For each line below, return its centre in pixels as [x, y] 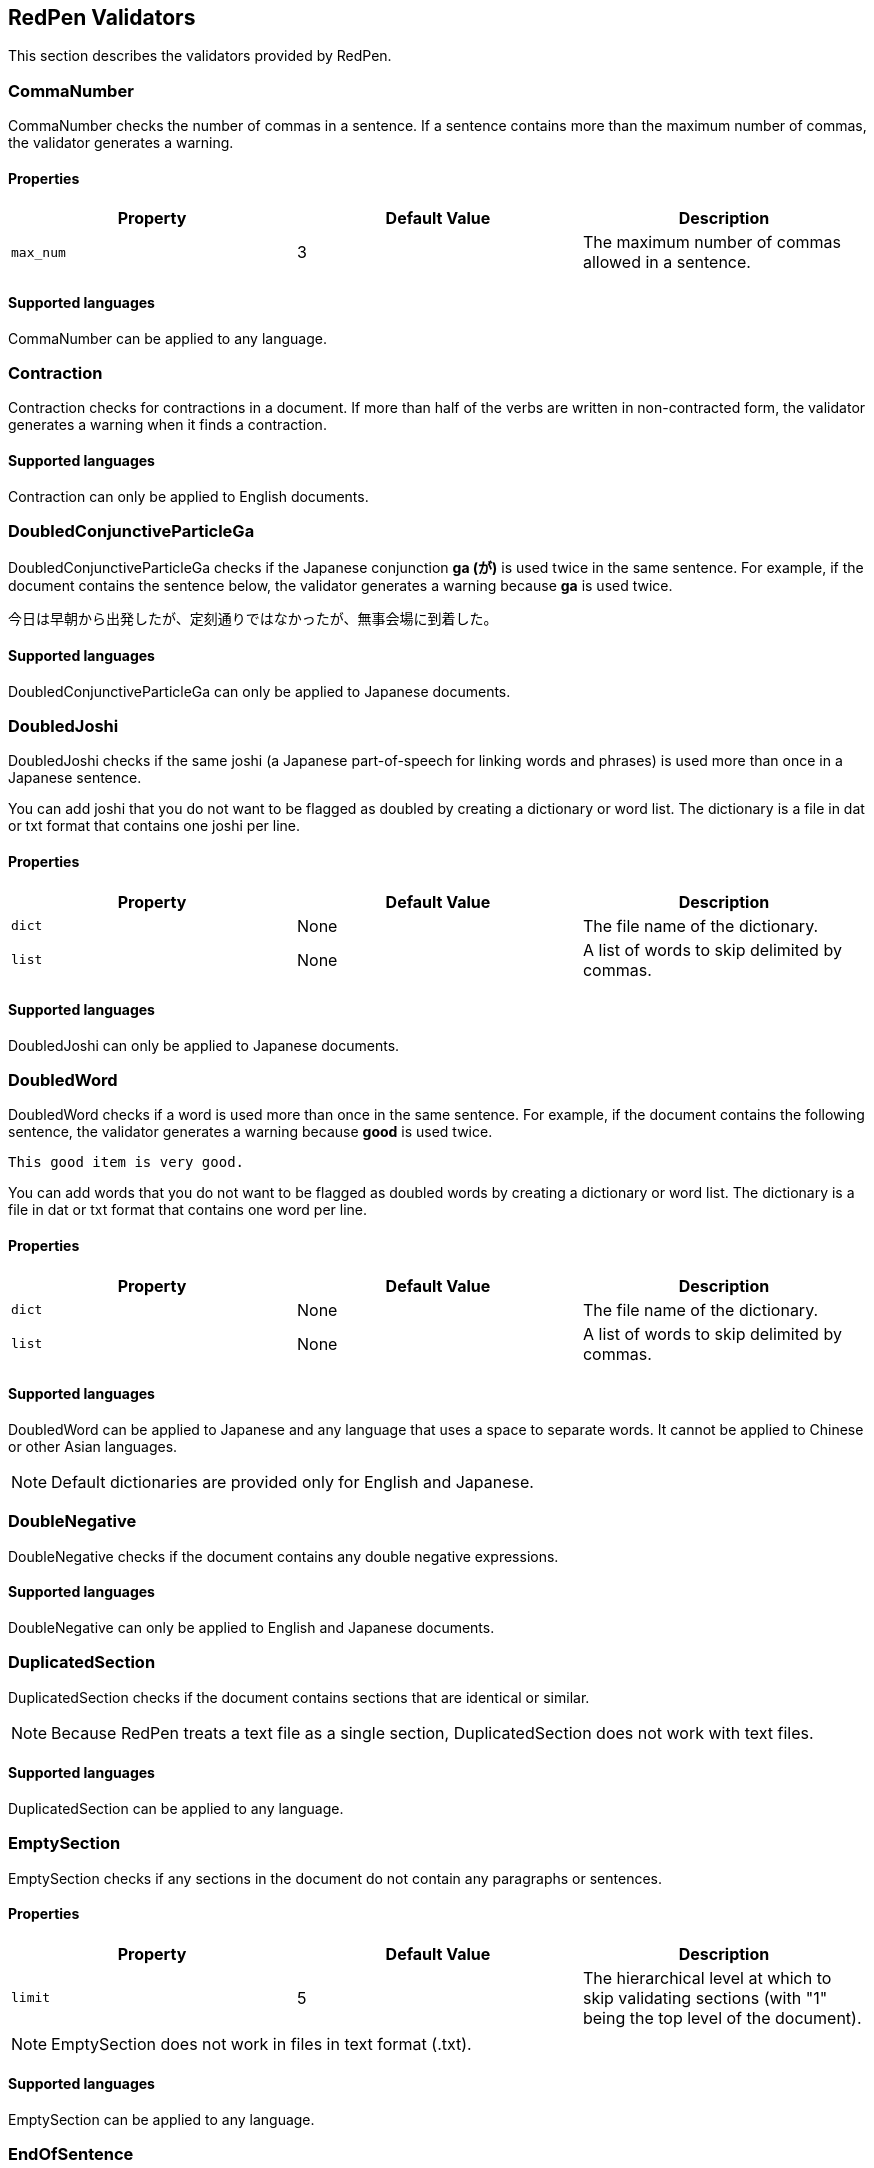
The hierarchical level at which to [707, 1977]
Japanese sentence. [75, 778]
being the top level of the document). [722, 2017]
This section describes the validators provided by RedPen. [200, 56]
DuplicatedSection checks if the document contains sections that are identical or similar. [299, 1697]
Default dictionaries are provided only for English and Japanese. [292, 1481]
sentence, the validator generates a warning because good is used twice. [250, 1132]
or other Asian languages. [93, 1446]
